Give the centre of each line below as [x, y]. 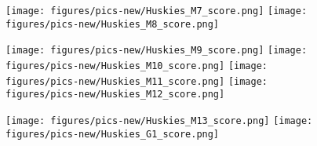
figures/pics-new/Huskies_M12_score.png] [115, 95]
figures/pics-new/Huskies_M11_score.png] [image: [137, 81]
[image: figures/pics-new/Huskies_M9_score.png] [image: [157, 51]
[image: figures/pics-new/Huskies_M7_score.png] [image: [157, 11]
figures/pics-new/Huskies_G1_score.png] [113, 134]
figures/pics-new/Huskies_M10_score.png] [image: [137, 66]
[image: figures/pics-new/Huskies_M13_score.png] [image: [159, 120]
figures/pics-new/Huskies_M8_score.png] [113, 24]
